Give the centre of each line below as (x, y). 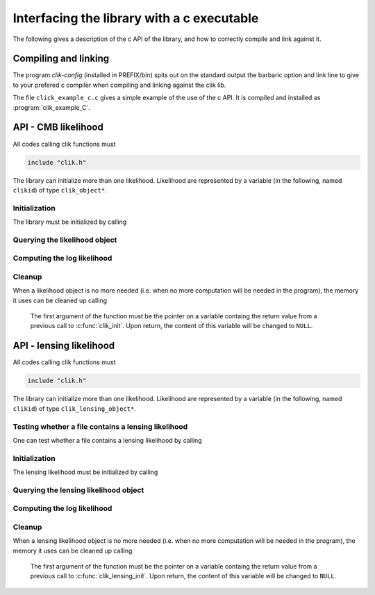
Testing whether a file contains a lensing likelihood (100, 426)
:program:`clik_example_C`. (51, 107)
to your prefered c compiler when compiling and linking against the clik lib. (119, 85)
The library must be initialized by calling (70, 222)
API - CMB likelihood (58, 128)
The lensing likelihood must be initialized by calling (85, 472)
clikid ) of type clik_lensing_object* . (75, 408)
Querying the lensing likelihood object (78, 490)
